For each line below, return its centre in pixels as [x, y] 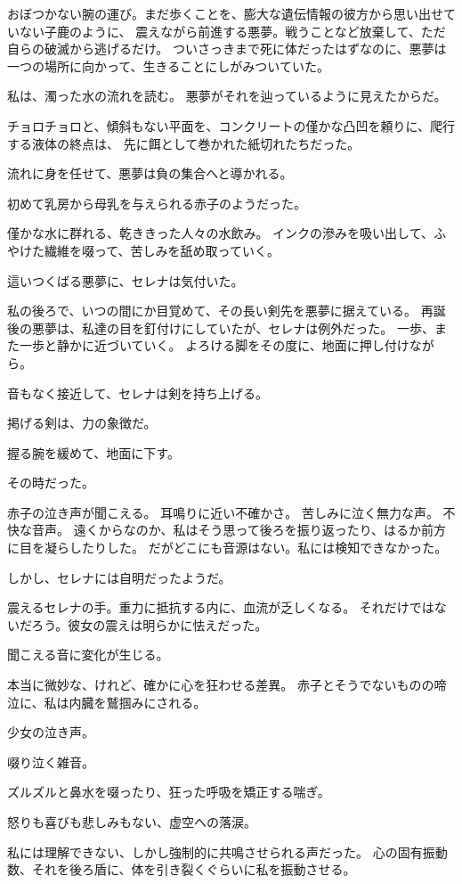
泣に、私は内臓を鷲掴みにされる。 [107, 702]
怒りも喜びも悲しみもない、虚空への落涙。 [132, 822]
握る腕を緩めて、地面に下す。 [93, 452]
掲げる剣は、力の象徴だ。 [82, 423]
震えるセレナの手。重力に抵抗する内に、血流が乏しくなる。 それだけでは [221, 607]
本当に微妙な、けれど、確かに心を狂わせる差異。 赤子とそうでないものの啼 [227, 685]
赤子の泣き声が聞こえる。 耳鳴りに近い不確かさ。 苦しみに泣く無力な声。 [223, 512]
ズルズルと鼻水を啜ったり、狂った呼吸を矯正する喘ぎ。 [169, 792]
